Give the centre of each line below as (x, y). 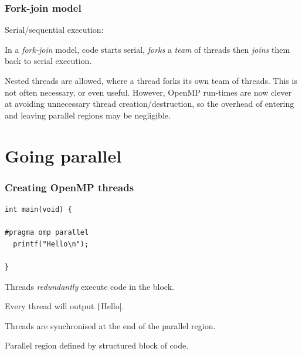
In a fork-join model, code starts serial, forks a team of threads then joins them (147, 49)
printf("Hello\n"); (51, 244)
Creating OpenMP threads (69, 187)
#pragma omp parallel (47, 233)
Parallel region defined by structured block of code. (97, 345)
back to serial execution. (48, 61)
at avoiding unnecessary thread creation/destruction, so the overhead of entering (150, 104)
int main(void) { (38, 209)
